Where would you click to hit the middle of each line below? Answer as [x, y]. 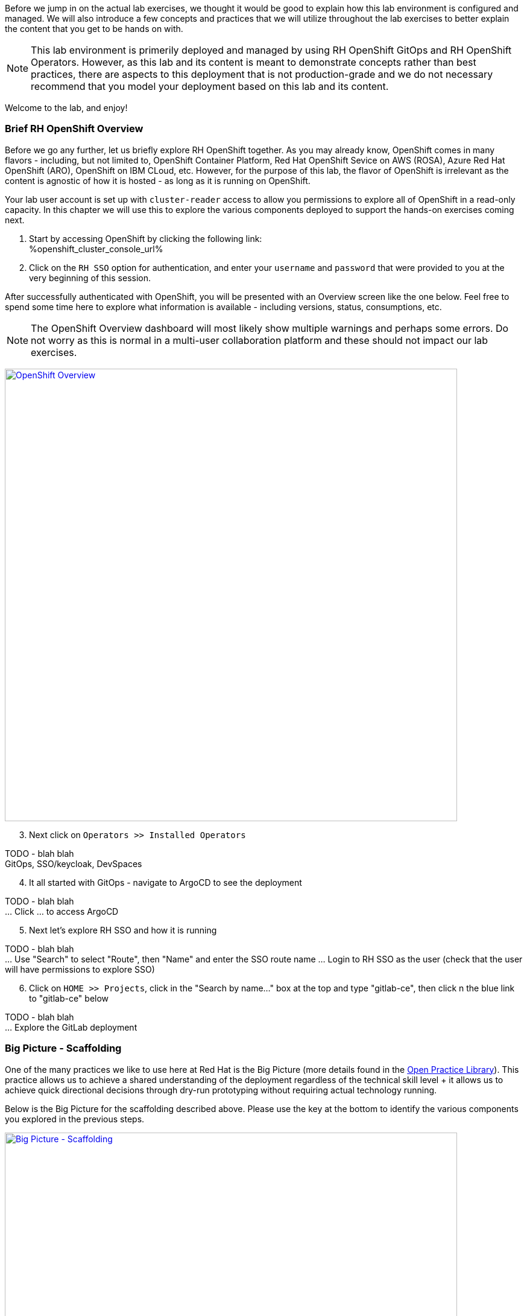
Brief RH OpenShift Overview [74, 129]
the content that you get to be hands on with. [94, 29]
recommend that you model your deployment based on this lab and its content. [210, 86]
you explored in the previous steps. [75, 1119]
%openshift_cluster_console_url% [96, 249]
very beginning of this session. [90, 278]
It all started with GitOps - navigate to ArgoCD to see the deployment [166, 882]
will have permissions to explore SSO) [80, 969]
